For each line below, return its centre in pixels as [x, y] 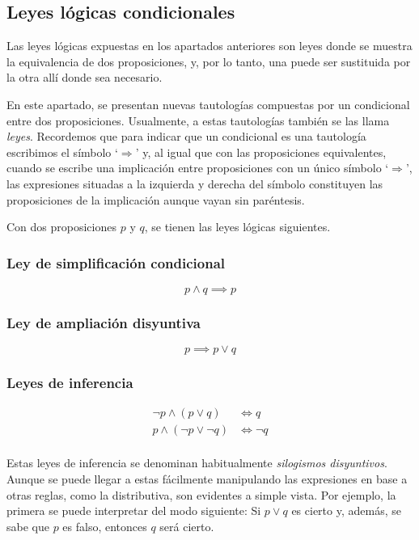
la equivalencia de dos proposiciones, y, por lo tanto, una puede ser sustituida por [209, 61]
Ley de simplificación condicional [116, 262]
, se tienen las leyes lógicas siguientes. [237, 227]
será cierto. [187, 526]
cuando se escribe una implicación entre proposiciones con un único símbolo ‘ [198, 168]
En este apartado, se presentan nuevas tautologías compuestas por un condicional [208, 104]
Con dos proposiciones [61, 227]
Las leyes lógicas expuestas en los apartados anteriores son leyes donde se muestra [209, 46]
